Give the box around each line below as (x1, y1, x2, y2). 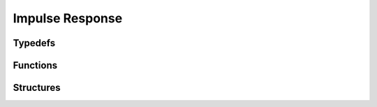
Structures (13, 82, 61, 94)
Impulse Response (13, 10, 123, 26)
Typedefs (13, 37, 56, 49)
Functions (13, 59, 58, 71)
